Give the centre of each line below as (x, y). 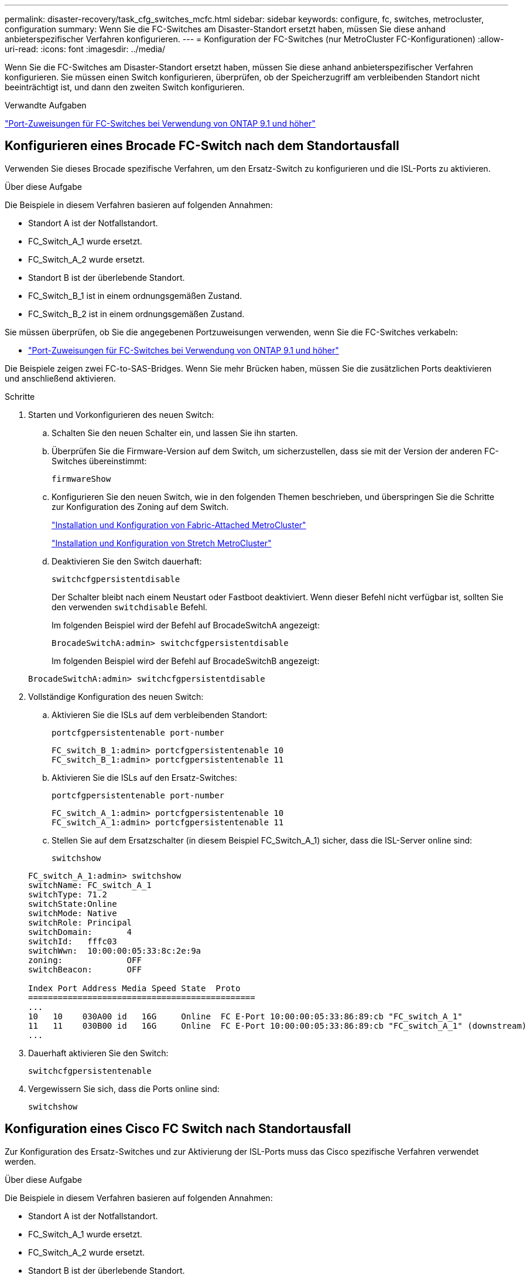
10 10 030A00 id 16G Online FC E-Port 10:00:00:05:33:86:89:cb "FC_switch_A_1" (245, 1016)
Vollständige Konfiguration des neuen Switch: (116, 696)
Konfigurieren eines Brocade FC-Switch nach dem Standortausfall (202, 146)
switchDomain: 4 (80, 932)
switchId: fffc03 (73, 941)
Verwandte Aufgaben (46, 105)
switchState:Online (73, 904)
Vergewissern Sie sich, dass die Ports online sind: (124, 1088)
